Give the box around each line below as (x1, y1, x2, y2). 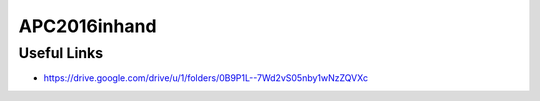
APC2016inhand (18, 15, 157, 37)
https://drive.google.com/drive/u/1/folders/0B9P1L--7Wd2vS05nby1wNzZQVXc (43, 72, 369, 84)
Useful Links (18, 44, 104, 62)
